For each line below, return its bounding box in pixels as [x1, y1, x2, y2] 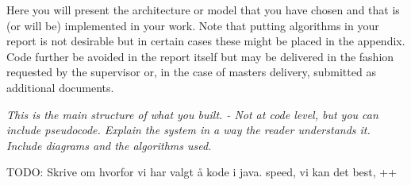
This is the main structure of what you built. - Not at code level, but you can [6, 106, 378, 122]
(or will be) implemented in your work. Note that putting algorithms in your [6, 17, 379, 33]
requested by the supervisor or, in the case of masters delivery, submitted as [6, 64, 376, 80]
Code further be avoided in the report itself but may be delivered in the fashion [6, 48, 394, 64]
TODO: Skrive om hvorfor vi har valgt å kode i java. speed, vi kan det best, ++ [6, 164, 398, 180]
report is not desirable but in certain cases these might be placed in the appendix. [6, 33, 405, 49]
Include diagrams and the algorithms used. [6, 137, 212, 153]
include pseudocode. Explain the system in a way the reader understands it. [6, 121, 371, 138]
